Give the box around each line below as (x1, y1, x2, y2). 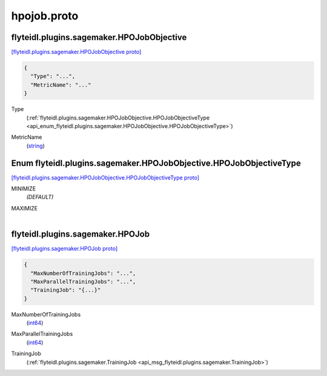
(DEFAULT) (26, 193, 54, 201)
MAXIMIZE (11, 204, 38, 212)
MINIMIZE (11, 185, 36, 192)
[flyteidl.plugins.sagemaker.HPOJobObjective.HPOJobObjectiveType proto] (11, 173, 200, 181)
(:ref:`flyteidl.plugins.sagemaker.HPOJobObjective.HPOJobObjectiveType (26, 114, 210, 121)
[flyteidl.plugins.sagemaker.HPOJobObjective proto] (11, 49, 142, 56)
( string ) (26, 142, 45, 149)
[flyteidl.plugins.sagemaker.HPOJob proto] (11, 245, 118, 252)
